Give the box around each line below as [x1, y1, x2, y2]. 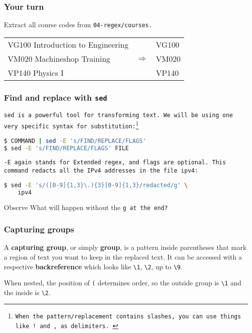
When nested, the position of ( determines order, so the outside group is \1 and [4, 278, 241, 288]
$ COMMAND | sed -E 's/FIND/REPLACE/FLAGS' [4, 137, 146, 144]
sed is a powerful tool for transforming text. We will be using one [4, 111, 233, 119]
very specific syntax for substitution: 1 [4, 119, 139, 130]
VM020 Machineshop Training [8, 53, 110, 64]
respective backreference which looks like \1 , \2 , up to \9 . [4, 261, 183, 271]
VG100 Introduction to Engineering [8, 38, 128, 50]
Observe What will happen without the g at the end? [4, 202, 168, 212]
